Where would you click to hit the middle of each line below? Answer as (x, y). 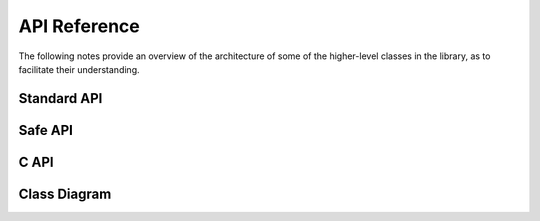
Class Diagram (65, 193)
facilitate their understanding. (79, 69)
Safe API (46, 130)
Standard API (60, 98)
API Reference (79, 26)
